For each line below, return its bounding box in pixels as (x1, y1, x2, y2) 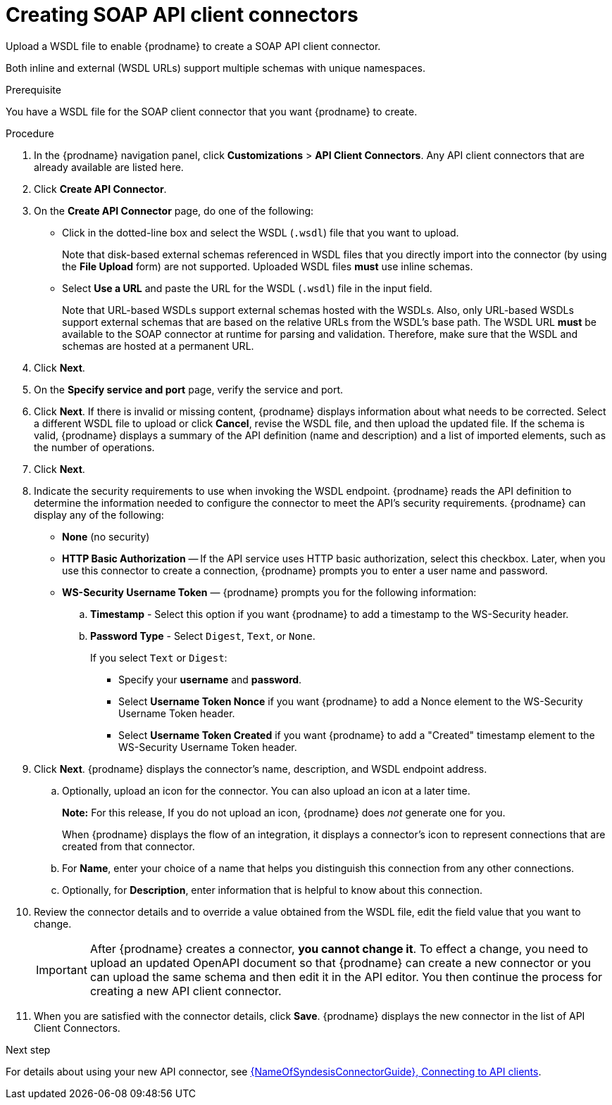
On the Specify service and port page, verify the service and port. (34, 383, 344, 396)
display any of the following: (34, 508, 164, 521)
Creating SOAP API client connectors (6, 3, 358, 27)
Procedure (6, 127, 54, 139)
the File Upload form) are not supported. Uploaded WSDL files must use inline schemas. (62, 260, 473, 272)
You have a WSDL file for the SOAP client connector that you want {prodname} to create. (6, 105, 418, 118)
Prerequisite (6, 83, 61, 96)
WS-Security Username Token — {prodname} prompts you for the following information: (62, 586, 477, 598)
